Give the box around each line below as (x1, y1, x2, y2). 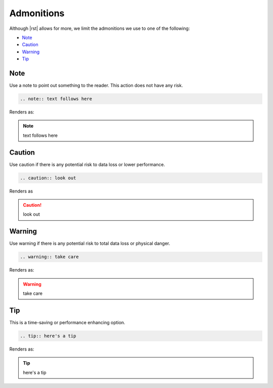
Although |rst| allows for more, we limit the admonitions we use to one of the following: (9, 25, 190, 31)
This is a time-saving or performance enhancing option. (9, 319, 126, 325)
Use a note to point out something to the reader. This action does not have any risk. (9, 83, 183, 89)
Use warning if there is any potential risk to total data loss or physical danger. (9, 241, 170, 247)
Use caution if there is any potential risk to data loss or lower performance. (9, 161, 165, 167)
